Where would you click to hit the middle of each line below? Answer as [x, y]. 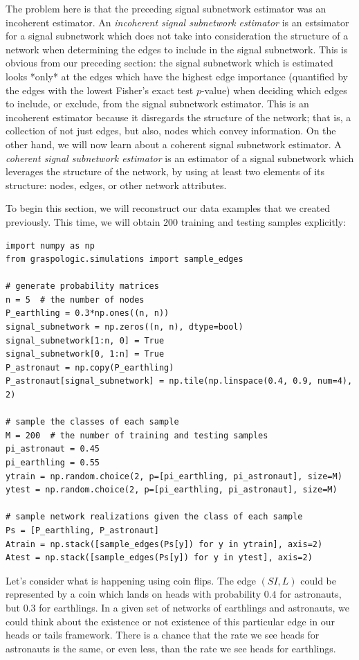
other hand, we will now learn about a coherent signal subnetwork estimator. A [174, 144]
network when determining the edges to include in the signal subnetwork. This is [177, 49]
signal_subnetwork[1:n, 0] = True [85, 340]
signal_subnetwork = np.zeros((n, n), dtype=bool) [125, 327]
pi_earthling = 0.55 [53, 463]
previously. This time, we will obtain [83, 221]
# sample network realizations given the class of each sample [154, 517]
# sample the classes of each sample [92, 422]
